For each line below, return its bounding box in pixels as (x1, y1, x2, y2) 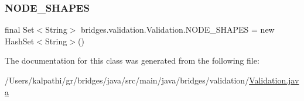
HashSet (5, 34, 35, 47)
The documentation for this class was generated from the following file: (5, 54, 259, 67)
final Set (5, 23, 35, 36)
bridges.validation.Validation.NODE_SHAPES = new (80, 23, 275, 36)
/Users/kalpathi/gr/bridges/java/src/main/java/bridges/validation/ (5, 74, 250, 86)
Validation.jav (249, 74, 299, 86)
